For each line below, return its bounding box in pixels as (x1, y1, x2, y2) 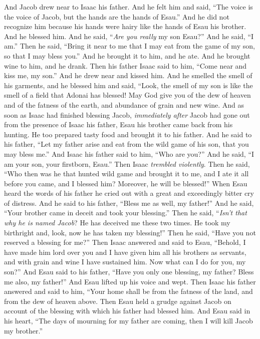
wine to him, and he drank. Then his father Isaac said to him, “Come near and (4, 60, 247, 71)
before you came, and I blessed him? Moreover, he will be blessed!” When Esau (4, 178, 247, 188)
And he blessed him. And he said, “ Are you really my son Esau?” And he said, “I (4, 31, 254, 41)
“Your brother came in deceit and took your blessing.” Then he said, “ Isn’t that (4, 207, 247, 218)
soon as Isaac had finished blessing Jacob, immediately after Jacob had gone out (4, 109, 250, 120)
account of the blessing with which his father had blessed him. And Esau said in (4, 305, 250, 316)
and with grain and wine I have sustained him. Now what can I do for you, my (4, 256, 246, 267)
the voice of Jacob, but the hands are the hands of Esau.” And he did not (4, 11, 229, 22)
